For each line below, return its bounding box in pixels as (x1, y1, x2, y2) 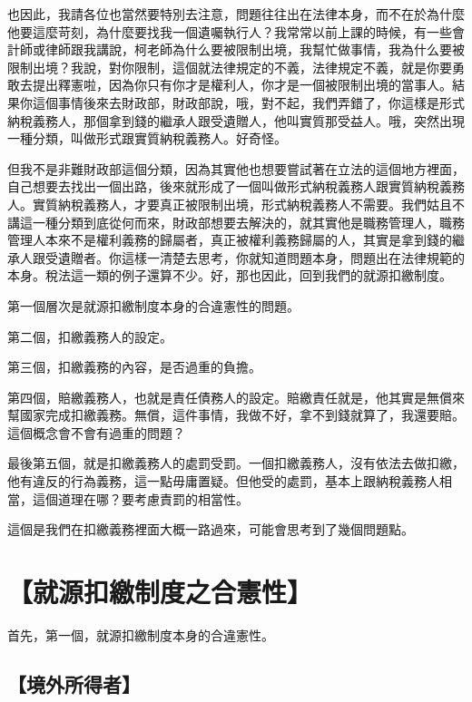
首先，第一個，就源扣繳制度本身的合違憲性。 (7, 625, 274, 644)
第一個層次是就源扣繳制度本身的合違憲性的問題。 (7, 296, 300, 315)
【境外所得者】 (7, 669, 141, 697)
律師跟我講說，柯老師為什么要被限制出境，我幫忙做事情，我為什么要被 (44, 40, 465, 59)
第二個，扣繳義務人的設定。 (7, 327, 172, 346)
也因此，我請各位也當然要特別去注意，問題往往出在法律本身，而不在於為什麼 (7, 5, 465, 23)
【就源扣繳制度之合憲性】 (7, 573, 313, 610)
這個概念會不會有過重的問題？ (7, 423, 185, 442)
